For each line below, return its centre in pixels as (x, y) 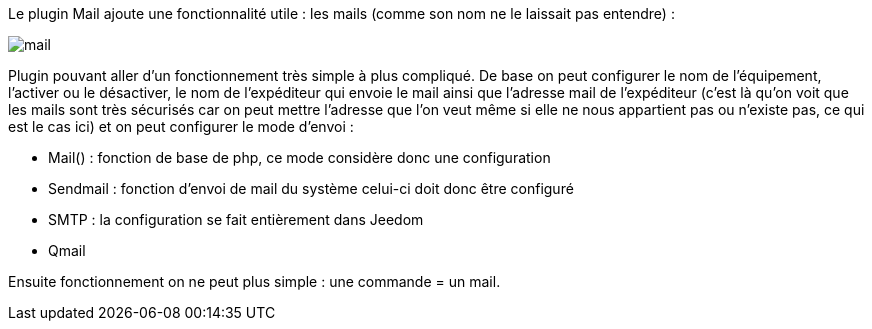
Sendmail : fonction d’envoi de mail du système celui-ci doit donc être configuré (311, 188)
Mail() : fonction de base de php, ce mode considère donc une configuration (299, 157)
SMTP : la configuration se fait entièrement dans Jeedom (236, 219)
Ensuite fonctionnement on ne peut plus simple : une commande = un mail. (254, 281)
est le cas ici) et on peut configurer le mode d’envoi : (181, 126)
